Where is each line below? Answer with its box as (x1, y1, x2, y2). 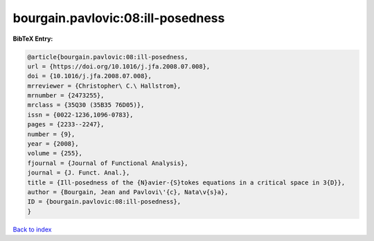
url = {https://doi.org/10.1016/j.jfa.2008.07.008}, (27, 62, 211, 70)
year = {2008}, (27, 140, 79, 148)
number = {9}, (27, 130, 75, 138)
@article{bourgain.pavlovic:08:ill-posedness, (27, 52, 188, 61)
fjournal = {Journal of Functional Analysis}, (27, 159, 188, 167)
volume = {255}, (27, 149, 83, 157)
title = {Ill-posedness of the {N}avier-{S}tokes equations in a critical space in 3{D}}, (27, 178, 346, 186)
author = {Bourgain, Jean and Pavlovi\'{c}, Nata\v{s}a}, (27, 189, 229, 196)
